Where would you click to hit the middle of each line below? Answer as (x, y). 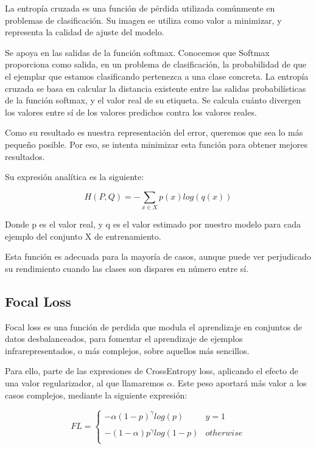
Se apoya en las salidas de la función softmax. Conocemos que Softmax (137, 52)
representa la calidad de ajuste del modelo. (85, 32)
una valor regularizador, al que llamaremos (85, 383)
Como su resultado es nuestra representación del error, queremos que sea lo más (154, 132)
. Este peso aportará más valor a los (240, 383)
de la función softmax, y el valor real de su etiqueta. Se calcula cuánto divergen (153, 100)
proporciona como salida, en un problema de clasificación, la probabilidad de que (156, 64)
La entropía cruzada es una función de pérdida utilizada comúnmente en (140, 8)
